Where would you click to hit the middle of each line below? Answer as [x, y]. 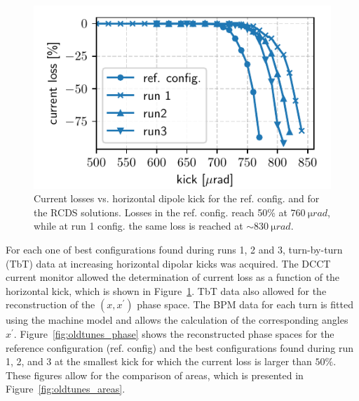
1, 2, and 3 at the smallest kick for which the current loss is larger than [159, 361]
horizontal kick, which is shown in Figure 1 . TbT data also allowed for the [166, 290]
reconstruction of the [50, 304]
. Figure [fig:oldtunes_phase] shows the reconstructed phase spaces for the [174, 333]
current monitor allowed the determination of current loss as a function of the [173, 277]
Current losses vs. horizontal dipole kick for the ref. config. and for [177, 198]
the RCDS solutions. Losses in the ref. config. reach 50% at [161, 212]
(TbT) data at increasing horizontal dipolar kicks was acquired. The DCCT [168, 263]
